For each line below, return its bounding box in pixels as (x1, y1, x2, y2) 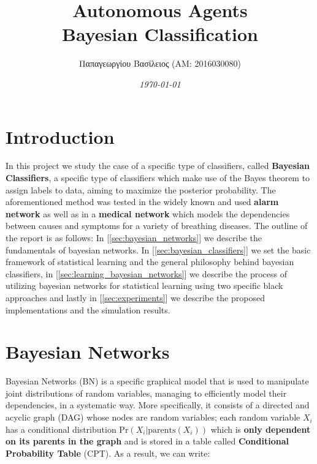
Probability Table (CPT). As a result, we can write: (6, 446, 210, 459)
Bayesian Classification (62, 21, 258, 47)
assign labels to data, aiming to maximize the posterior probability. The (6, 183, 276, 196)
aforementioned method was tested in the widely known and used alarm (6, 195, 279, 208)
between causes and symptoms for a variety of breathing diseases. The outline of (6, 219, 308, 232)
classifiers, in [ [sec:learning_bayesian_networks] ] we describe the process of (6, 267, 287, 280)
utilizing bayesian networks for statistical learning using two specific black (6, 279, 283, 292)
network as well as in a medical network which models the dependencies (6, 207, 290, 220)
